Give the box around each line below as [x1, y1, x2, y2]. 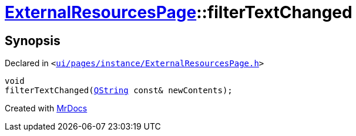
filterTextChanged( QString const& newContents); [5, 86, 233, 96]
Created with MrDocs [5, 103, 88, 114]
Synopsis [5, 33, 61, 48]
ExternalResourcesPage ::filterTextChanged [5, 2, 352, 22]
